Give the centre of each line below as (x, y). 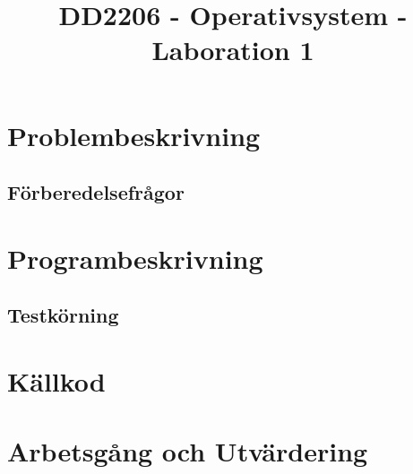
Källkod (56, 380)
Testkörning (63, 315)
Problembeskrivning (134, 135)
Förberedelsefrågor (96, 192)
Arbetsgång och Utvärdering (188, 451)
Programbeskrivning (135, 258)
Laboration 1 (233, 50)
